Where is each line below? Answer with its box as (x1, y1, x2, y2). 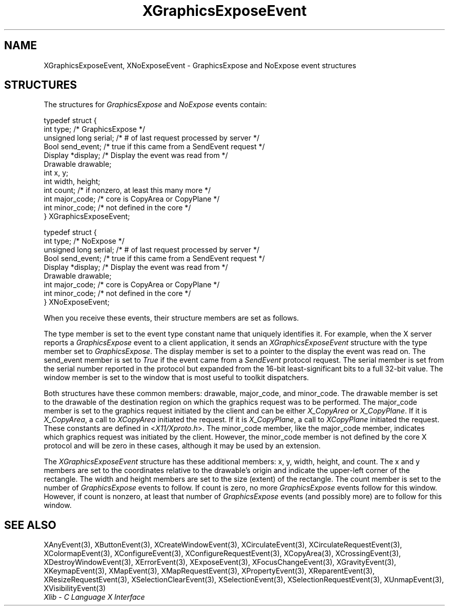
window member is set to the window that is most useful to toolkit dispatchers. (44, 373, 309, 382)
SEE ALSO (4, 518, 56, 532)
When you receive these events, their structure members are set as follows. (44, 313, 299, 323)
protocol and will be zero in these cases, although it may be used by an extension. (44, 441, 321, 450)
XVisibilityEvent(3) (44, 584, 106, 593)
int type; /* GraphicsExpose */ (44, 125, 145, 134)
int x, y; (44, 168, 69, 178)
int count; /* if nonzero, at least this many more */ (44, 186, 211, 195)
